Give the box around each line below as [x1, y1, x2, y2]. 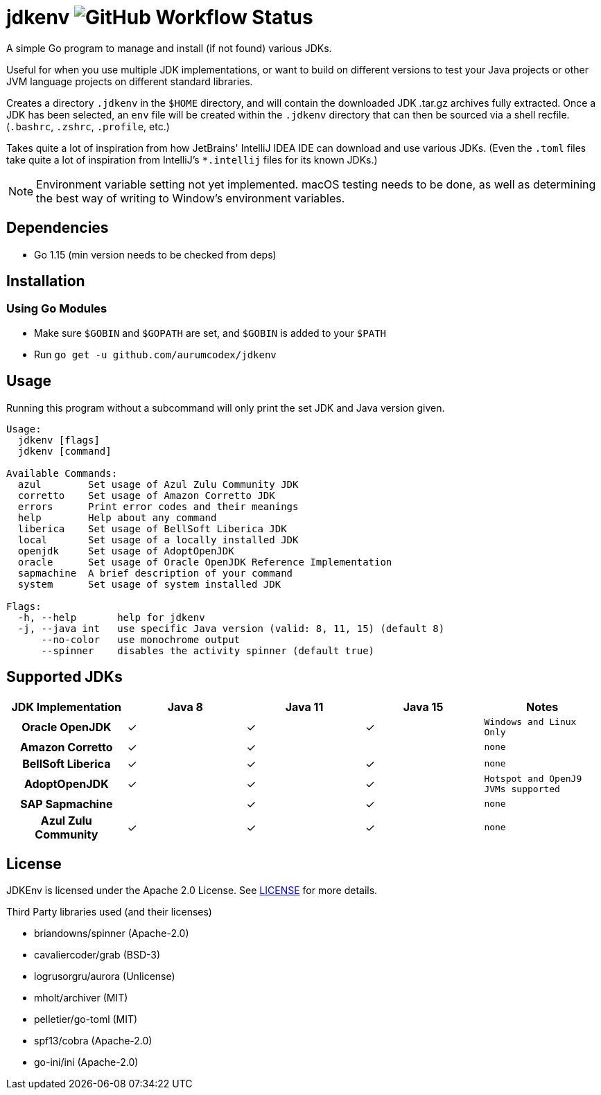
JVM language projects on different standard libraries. [6, 75, 253, 87]
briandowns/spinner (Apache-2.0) [34, 927, 189, 940]
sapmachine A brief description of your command [17, 567, 293, 579]
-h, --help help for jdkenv [17, 611, 205, 623]
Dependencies [6, 219, 109, 237]
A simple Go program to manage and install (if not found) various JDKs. [6, 42, 332, 54]
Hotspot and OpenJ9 [484, 773, 582, 784]
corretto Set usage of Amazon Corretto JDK [17, 489, 275, 501]
